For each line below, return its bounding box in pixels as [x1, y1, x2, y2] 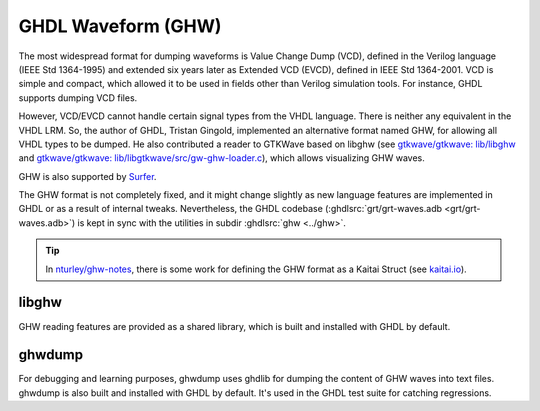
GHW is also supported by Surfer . [18, 170, 157, 182]
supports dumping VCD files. [18, 91, 138, 104]
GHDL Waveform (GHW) [18, 15, 222, 37]
